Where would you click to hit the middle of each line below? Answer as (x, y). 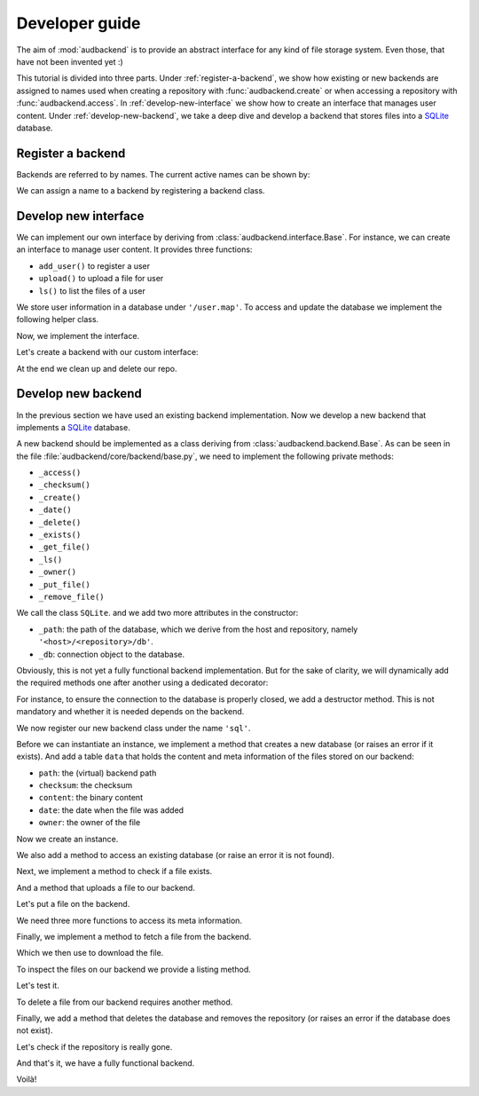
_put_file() (64, 584)
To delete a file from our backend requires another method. (125, 1002)
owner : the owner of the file (90, 823)
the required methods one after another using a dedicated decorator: (142, 682)
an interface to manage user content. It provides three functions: (134, 249)
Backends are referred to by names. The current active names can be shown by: (163, 174)
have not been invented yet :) (70, 61)
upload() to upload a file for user (101, 279)
